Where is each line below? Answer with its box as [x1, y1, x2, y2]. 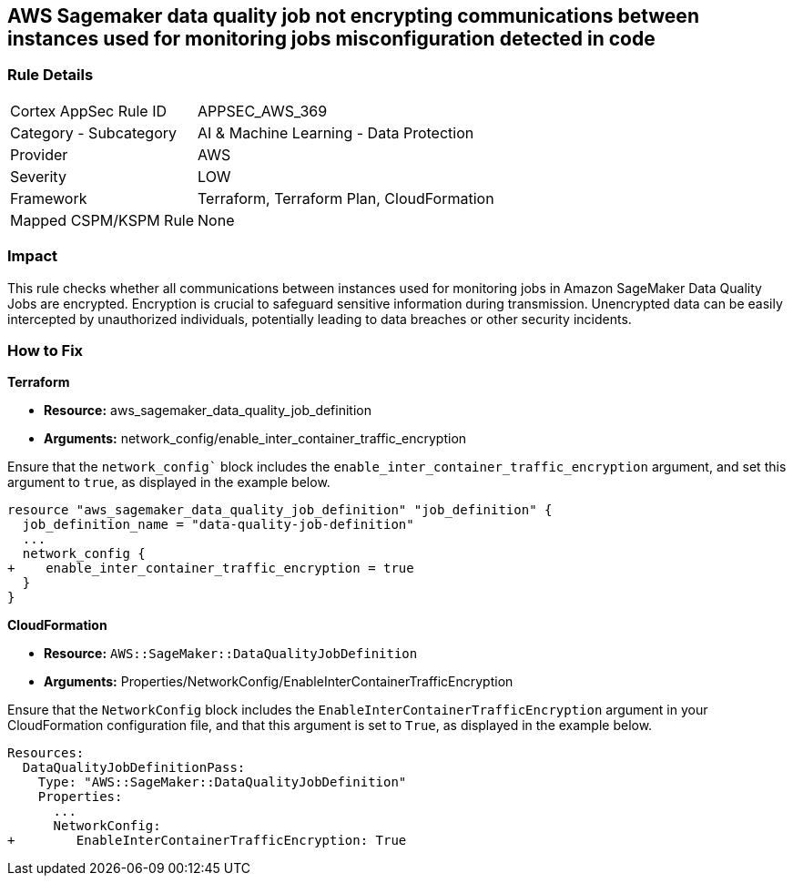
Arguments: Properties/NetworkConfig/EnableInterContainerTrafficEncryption [44, 674, 513, 690]
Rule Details [7, 66, 94, 85]
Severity [10, 167, 66, 186]
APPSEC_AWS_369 [198, 101, 328, 120]
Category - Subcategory [10, 123, 177, 142]
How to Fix [7, 340, 84, 360]
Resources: [7, 746, 85, 761]
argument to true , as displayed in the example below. [7, 474, 330, 491]
